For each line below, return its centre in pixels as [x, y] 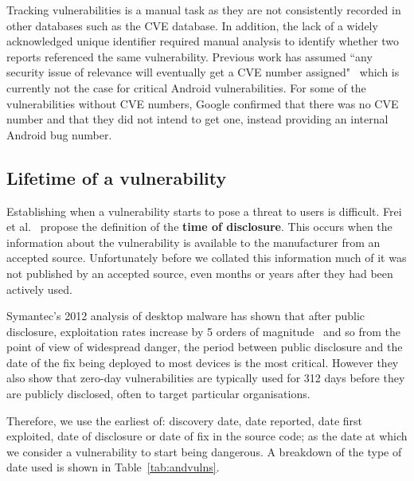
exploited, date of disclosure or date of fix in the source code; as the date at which [207, 436]
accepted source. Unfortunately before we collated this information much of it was [207, 258]
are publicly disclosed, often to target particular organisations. [158, 394]
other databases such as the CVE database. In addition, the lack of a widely [192, 25]
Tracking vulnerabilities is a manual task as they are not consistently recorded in [204, 10]
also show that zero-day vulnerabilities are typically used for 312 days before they [206, 378]
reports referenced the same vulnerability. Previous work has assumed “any [189, 56]
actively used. [39, 289]
